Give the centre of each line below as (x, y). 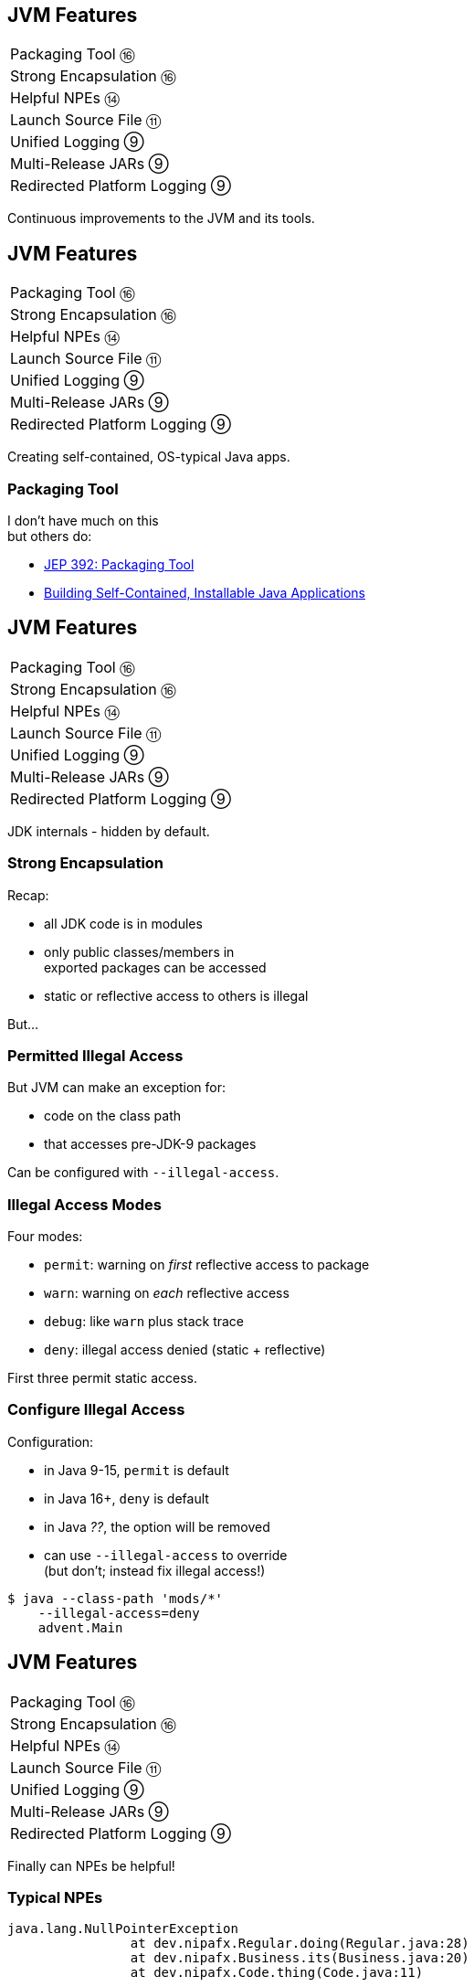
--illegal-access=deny (119, 1613)
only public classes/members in (139, 951)
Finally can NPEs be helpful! (91, 1865)
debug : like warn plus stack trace (144, 1322)
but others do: (50, 537)
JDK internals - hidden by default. (109, 831)
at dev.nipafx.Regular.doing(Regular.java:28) (300, 1944)
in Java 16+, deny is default (126, 1498)
